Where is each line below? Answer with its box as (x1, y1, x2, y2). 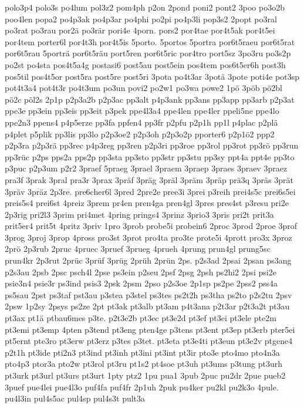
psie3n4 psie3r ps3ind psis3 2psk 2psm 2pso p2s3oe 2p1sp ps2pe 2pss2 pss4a (5, 277, 278, 289)
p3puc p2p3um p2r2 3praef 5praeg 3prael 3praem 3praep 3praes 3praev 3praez (5, 162, 288, 174)
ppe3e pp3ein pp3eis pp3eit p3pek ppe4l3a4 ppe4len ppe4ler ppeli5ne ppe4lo (5, 104, 279, 117)
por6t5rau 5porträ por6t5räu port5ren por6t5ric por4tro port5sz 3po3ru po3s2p (5, 47, 291, 59)
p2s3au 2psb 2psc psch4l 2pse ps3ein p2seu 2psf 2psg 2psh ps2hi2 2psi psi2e (5, 265, 276, 278)
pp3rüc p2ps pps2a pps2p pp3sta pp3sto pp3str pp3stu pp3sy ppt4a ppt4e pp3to (5, 150, 295, 163)
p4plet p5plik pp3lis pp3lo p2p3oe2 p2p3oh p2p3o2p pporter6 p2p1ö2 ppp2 (5, 127, 275, 140)
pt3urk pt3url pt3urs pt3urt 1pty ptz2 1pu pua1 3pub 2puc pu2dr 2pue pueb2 (5, 369, 286, 381)
